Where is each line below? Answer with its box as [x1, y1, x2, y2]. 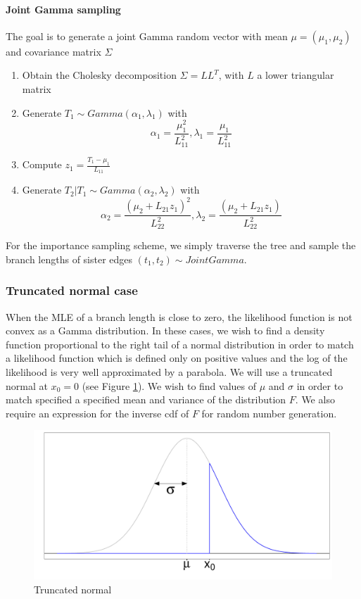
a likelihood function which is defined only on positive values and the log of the [6, 351, 348, 365]
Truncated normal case [6, 282, 138, 299]
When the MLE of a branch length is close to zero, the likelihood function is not [6, 309, 353, 324]
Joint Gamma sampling [6, 1, 121, 16]
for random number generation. [201, 405, 337, 420]
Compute [22, 157, 62, 172]
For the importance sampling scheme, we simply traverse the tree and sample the [6, 238, 356, 253]
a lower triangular [257, 68, 334, 82]
